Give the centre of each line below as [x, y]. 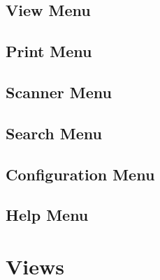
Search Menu [54, 133]
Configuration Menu [80, 174]
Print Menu [49, 51]
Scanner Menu [59, 92]
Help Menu [47, 215]
